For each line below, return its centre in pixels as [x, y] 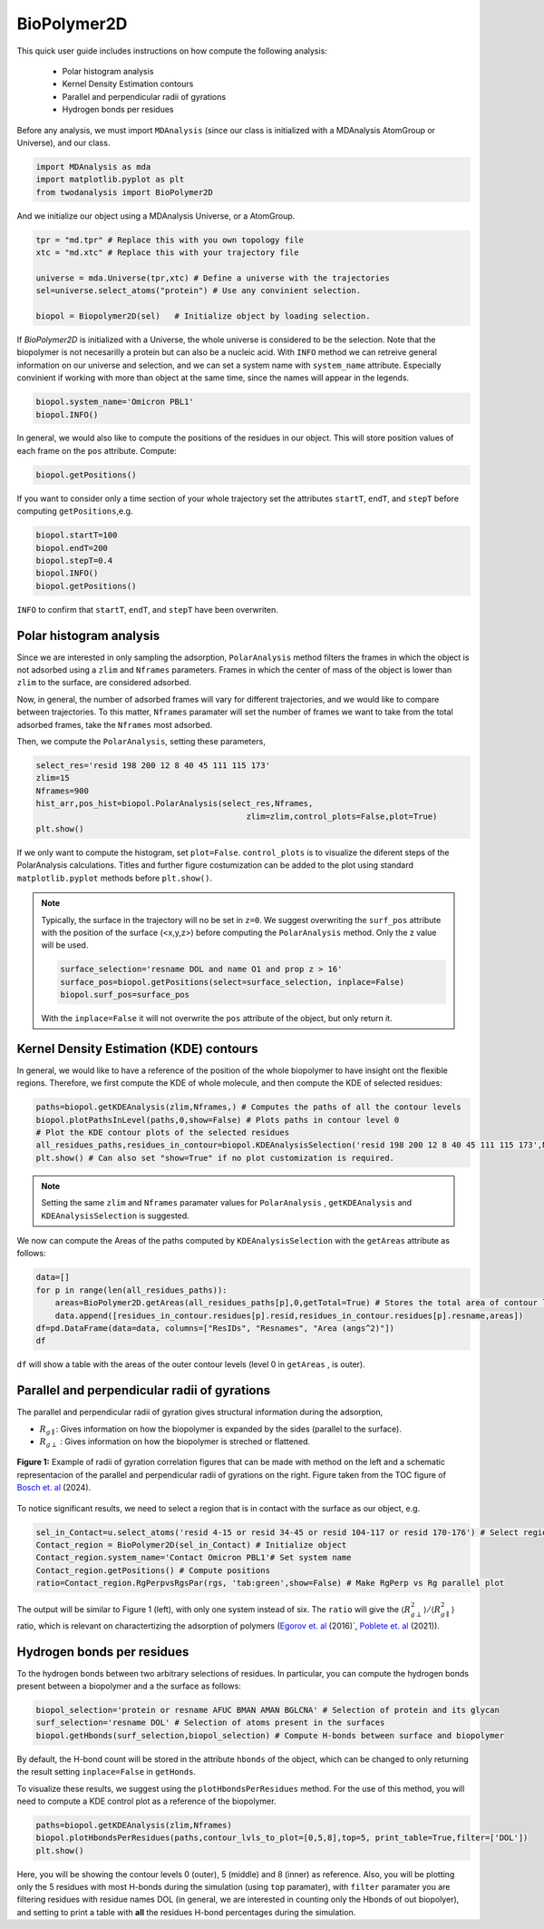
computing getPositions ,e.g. [75, 511]
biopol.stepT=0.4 [74, 561]
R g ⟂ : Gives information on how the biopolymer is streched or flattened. [175, 1442]
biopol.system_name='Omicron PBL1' [115, 402]
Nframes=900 [63, 791]
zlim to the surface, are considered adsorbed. [104, 683]
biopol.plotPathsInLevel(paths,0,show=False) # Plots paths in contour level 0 [218, 1120]
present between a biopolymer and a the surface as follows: [129, 1686]
